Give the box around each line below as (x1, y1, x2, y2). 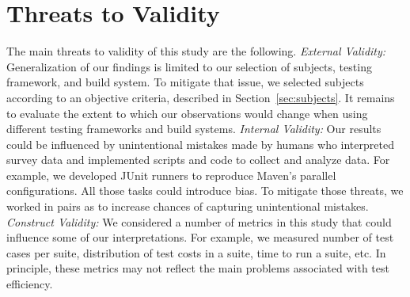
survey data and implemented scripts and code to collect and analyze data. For (6, 151, 390, 168)
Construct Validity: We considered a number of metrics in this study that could (6, 213, 392, 230)
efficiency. (6, 276, 53, 292)
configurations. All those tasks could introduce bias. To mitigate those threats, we (6, 182, 404, 199)
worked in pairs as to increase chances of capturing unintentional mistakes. (6, 198, 369, 215)
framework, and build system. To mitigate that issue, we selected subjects (6, 74, 364, 90)
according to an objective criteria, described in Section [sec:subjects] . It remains (6, 89, 395, 105)
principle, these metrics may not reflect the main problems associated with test (6, 260, 389, 276)
